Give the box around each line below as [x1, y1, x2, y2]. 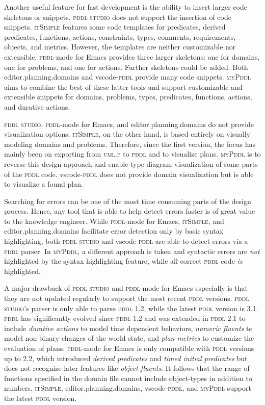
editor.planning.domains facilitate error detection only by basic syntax [4, 225, 224, 236]
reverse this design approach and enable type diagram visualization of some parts [4, 158, 258, 169]
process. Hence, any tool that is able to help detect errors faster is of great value [4, 206, 255, 216]
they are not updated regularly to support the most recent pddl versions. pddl [4, 293, 249, 303]
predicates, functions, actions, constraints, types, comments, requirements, [4, 31, 236, 42]
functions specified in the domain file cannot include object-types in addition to [4, 372, 252, 383]
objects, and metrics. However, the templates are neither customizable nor [4, 41, 236, 52]
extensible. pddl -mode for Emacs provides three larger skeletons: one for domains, [4, 51, 260, 62]
